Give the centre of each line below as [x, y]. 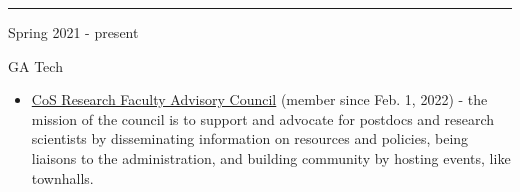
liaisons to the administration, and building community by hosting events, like [271, 157]
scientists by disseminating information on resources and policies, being [250, 138]
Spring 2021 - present [73, 32]
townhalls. [62, 177]
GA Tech [35, 65]
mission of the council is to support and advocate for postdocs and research [263, 118]
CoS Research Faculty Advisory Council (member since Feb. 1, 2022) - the [259, 99]
